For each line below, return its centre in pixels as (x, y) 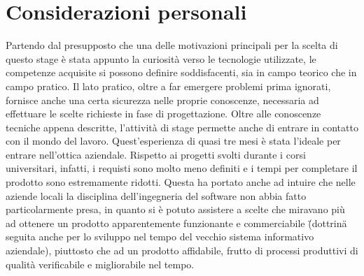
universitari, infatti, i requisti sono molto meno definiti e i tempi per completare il (182, 168)
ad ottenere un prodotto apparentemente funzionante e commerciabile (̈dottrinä (176, 223)
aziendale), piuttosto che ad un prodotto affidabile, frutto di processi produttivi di (182, 250)
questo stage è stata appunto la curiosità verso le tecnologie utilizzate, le (161, 58)
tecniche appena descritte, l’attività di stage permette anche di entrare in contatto (182, 127)
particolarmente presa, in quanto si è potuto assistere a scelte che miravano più (175, 209)
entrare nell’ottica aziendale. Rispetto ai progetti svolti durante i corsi (156, 154)
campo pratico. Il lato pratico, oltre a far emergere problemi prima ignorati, (168, 86)
